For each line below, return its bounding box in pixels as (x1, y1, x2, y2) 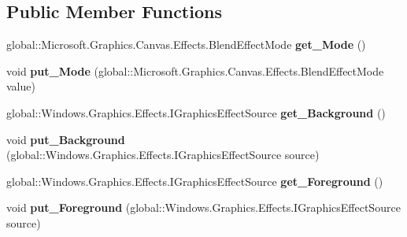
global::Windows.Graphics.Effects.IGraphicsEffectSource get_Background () (6, 104, 386, 120)
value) (6, 78, 35, 94)
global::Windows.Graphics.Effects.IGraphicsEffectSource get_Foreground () (6, 172, 383, 189)
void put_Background (6, 131, 125, 147)
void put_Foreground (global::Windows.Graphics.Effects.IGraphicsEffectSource (6, 199, 401, 216)
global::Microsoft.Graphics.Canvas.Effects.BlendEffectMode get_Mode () (6, 36, 366, 53)
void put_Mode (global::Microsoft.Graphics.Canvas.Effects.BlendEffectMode (6, 62, 384, 79)
